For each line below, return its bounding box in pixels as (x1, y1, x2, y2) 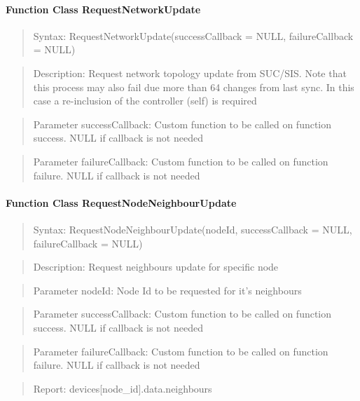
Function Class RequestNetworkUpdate (6, 1, 201, 16)
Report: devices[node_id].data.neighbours (33, 381, 212, 395)
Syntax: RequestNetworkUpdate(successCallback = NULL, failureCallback (33, 28, 354, 43)
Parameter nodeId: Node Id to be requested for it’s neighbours (33, 283, 302, 297)
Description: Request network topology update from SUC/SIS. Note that (33, 65, 347, 80)
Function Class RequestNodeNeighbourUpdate (6, 195, 237, 210)
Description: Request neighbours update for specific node (33, 259, 279, 274)
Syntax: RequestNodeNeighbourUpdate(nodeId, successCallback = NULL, (33, 222, 352, 236)
